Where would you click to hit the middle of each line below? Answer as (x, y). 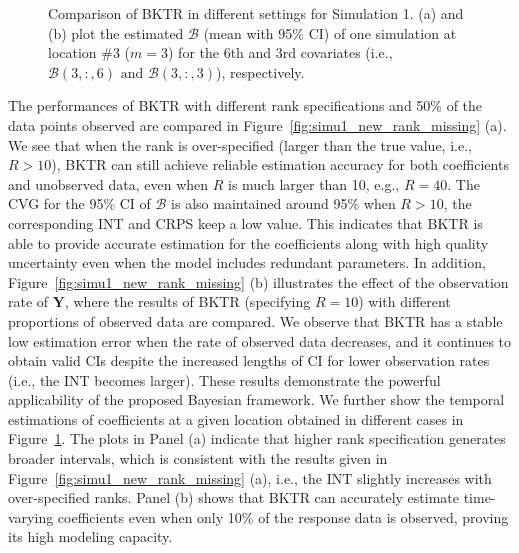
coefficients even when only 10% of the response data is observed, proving (283, 516)
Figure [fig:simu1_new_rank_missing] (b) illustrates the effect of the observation (258, 281)
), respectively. (260, 71)
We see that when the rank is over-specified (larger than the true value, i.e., (240, 144)
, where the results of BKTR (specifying (187, 301)
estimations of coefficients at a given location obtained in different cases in (236, 418)
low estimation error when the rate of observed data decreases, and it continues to (260, 340)
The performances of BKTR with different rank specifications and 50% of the (245, 105)
